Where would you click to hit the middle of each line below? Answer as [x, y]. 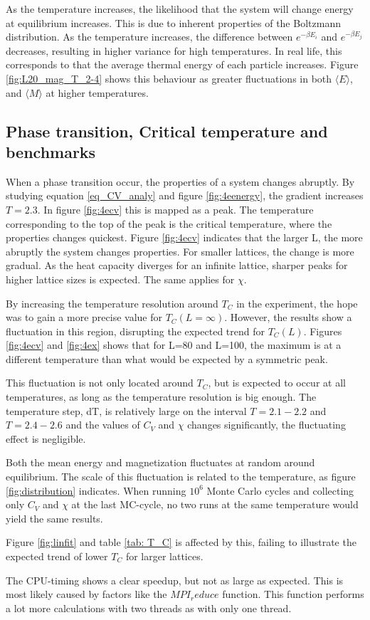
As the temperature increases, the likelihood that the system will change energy [180, 9]
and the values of [103, 425]
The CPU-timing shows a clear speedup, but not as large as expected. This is [175, 580]
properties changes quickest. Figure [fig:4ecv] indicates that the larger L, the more [184, 237]
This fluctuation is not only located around [100, 383]
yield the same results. [54, 518]
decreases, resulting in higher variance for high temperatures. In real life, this [174, 50]
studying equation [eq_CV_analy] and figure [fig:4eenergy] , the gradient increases [185, 195]
